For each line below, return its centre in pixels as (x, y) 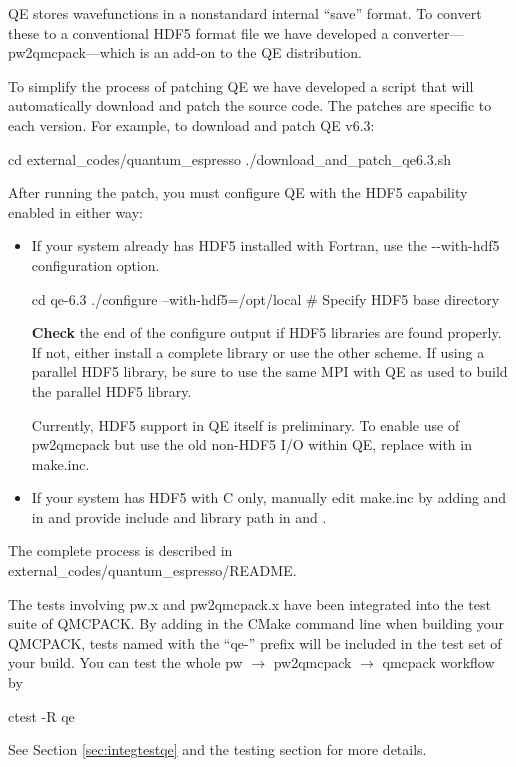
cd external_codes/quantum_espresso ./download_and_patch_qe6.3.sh (230, 158)
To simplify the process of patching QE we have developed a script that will (241, 85)
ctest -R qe (41, 715)
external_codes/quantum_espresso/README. (152, 570)
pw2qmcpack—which (72, 52)
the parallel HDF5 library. (111, 390)
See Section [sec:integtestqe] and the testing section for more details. (217, 749)
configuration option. (95, 264)
